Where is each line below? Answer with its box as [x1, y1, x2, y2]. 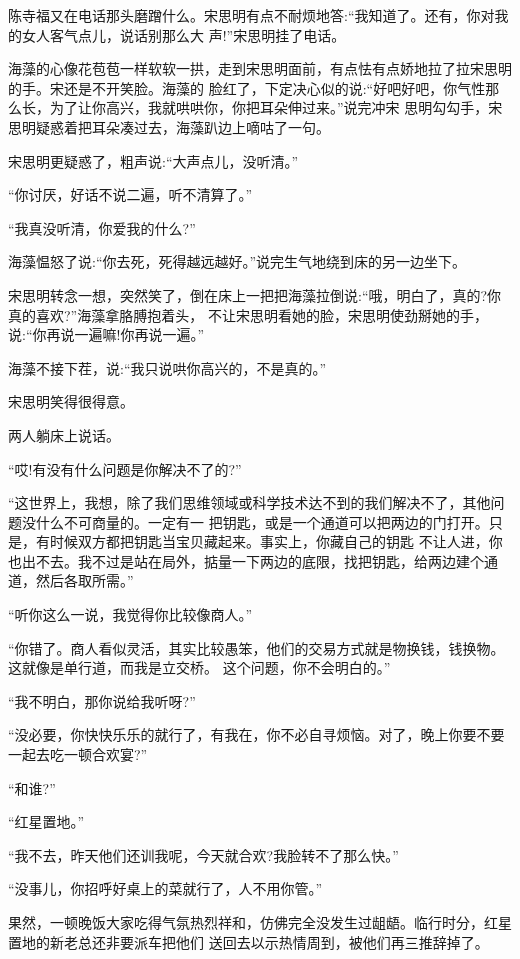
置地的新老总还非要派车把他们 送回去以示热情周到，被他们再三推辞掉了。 [8, 931, 489, 952]
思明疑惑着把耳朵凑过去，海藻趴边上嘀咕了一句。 [8, 116, 330, 137]
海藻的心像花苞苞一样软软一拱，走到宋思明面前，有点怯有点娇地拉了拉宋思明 [8, 58, 512, 79]
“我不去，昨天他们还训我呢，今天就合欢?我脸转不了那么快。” [8, 844, 399, 865]
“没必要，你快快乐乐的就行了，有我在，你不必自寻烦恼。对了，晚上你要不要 [8, 724, 505, 745]
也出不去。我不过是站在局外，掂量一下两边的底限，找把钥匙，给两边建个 [8, 550, 484, 571]
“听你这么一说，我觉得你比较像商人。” [8, 604, 253, 625]
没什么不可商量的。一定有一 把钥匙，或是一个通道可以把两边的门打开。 [21, 511, 489, 532]
